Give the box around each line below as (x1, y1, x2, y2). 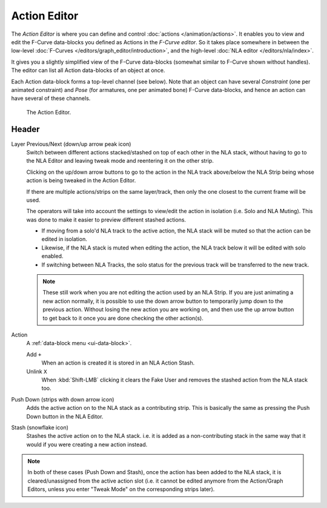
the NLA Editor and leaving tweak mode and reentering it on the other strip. (26, 157, 214, 165)
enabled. (41, 252, 64, 260)
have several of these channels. (11, 94, 91, 102)
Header (11, 124, 40, 134)
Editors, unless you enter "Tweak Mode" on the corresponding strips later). (27, 486, 215, 493)
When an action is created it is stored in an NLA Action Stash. (41, 359, 195, 366)
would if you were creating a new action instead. (26, 441, 148, 448)
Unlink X (26, 368, 47, 375)
